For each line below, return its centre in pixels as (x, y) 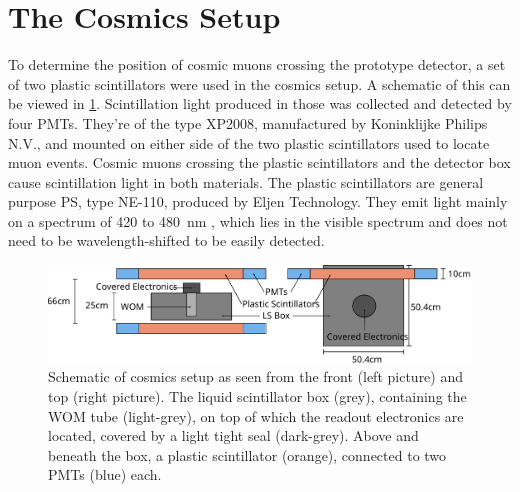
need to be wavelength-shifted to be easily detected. (166, 240)
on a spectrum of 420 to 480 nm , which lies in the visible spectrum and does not (258, 220)
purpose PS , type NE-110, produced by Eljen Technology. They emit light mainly (258, 201)
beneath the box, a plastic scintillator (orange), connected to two (247, 454)
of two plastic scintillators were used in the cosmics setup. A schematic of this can (259, 83)
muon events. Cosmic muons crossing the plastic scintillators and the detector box (259, 162)
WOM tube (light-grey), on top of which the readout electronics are (256, 415)
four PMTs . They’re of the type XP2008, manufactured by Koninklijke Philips (248, 122)
